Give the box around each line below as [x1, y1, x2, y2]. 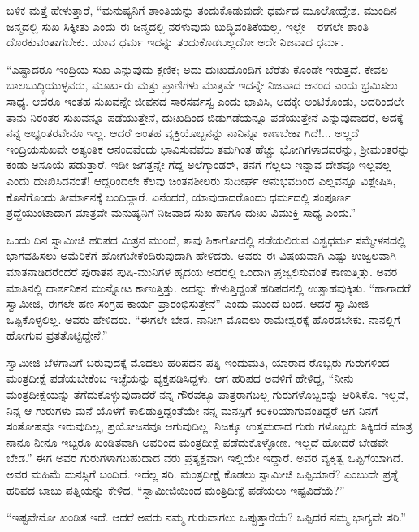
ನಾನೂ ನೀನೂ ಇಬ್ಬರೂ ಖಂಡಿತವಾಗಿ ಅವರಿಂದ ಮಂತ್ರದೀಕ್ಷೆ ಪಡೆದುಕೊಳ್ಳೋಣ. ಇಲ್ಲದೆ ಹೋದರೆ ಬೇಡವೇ [6, 433, 389, 450]
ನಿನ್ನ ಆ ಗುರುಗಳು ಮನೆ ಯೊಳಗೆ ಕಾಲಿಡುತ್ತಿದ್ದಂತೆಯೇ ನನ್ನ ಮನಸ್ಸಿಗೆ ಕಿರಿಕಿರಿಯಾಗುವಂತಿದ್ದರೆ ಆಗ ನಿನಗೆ [6, 401, 378, 418]
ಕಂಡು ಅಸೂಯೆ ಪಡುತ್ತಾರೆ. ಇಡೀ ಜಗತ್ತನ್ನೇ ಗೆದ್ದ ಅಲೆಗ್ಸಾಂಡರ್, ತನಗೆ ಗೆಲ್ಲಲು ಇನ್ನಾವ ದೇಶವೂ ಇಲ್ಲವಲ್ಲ [6, 156, 391, 173]
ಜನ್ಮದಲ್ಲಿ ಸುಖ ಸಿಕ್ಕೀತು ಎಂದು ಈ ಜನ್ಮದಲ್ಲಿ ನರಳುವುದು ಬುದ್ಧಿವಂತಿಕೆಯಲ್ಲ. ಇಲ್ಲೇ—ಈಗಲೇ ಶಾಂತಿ [6, 17, 369, 34]
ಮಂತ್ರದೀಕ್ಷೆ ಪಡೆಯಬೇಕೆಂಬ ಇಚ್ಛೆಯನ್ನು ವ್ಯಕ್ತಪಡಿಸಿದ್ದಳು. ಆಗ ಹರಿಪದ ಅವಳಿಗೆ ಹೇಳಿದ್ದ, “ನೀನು [6, 370, 354, 387]
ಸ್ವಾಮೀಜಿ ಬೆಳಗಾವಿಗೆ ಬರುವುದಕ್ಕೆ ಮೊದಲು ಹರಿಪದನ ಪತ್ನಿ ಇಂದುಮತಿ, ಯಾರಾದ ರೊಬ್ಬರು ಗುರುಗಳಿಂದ [6, 353, 390, 370]
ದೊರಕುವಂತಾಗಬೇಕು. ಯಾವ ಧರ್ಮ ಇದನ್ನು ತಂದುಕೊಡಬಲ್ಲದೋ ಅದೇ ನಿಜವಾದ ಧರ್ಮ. [6, 33, 344, 50]
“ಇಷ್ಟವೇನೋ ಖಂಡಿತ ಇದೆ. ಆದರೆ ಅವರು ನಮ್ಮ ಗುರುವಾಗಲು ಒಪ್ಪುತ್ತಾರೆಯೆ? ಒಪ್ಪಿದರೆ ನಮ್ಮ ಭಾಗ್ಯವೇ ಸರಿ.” [6, 508, 406, 526]
